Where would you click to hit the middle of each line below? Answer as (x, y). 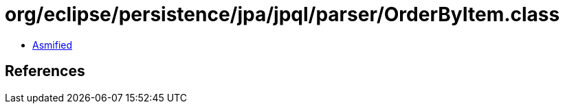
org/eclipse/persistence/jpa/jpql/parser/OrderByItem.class (282, 14)
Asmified (53, 45)
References (45, 71)
